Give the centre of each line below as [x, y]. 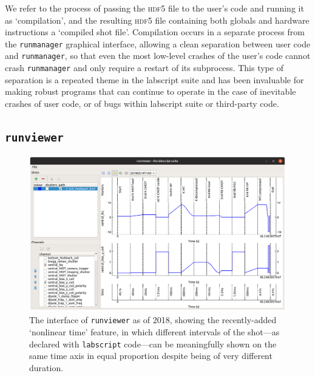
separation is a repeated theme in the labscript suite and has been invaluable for [154, 79]
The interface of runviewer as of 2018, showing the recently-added [153, 320]
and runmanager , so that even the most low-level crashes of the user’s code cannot [158, 56]
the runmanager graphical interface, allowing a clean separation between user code [158, 43]
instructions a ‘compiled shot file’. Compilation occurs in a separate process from [155, 32]
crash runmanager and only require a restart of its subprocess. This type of [144, 68]
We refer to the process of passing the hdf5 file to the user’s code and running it [154, 8]
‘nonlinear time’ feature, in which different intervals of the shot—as [154, 332]
